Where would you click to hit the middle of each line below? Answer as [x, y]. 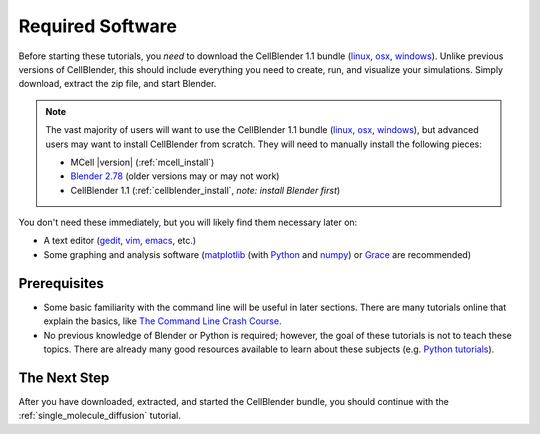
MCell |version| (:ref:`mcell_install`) [142, 162]
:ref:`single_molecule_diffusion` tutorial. [100, 416]
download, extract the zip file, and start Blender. [117, 84]
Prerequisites [61, 283]
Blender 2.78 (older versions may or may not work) [175, 176]
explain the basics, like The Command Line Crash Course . [162, 321]
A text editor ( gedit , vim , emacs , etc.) [120, 241]
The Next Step [64, 377]
